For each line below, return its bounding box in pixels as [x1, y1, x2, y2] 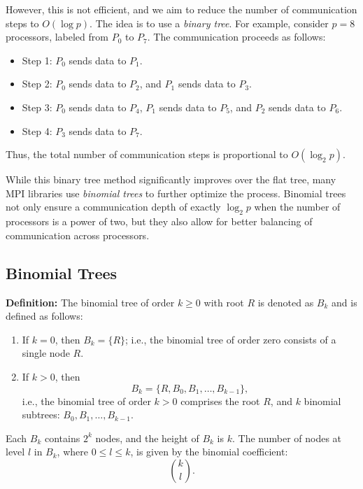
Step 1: [22, 52, 52, 67]
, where [57, 444, 88, 459]
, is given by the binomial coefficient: [130, 444, 288, 459]
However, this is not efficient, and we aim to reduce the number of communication [6, 2, 357, 16]
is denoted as [257, 295, 314, 309]
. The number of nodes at [232, 430, 342, 445]
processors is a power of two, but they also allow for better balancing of [6, 214, 313, 229]
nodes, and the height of [95, 430, 199, 445]
